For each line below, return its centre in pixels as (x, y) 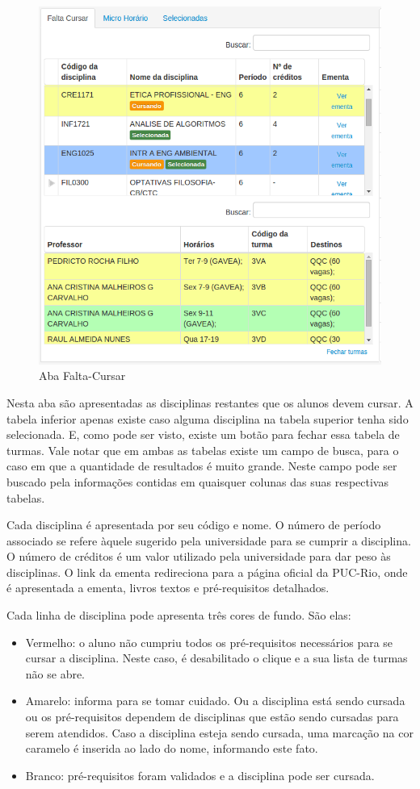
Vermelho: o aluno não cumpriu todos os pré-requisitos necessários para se (209, 642)
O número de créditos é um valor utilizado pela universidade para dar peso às (199, 556)
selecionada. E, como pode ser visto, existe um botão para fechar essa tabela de (203, 434)
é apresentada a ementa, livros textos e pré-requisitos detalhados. (168, 588)
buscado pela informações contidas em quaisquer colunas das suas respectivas (197, 481)
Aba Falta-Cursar (82, 376)
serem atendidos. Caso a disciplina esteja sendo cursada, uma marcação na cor (219, 732)
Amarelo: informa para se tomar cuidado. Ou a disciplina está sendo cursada (215, 701)
